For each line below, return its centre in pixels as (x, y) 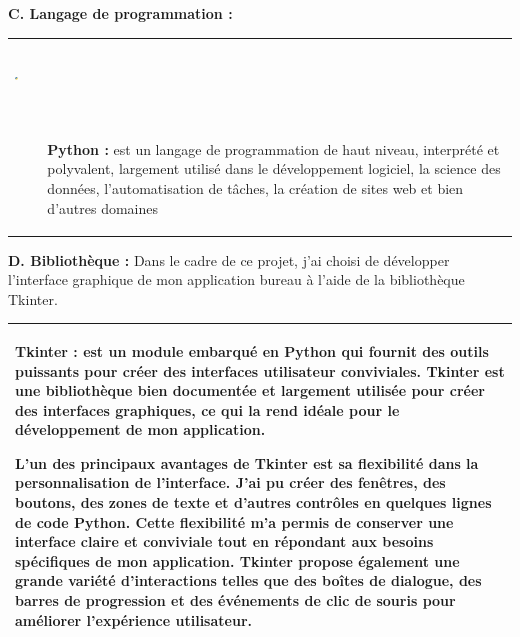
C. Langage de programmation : (120, 13)
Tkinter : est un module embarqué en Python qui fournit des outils (252, 350)
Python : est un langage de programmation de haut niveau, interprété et (273, 148)
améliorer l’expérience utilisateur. (133, 619)
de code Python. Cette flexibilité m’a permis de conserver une (234, 521)
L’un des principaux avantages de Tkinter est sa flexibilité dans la (247, 462)
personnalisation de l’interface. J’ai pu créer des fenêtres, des (230, 482)
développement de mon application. (140, 429)
